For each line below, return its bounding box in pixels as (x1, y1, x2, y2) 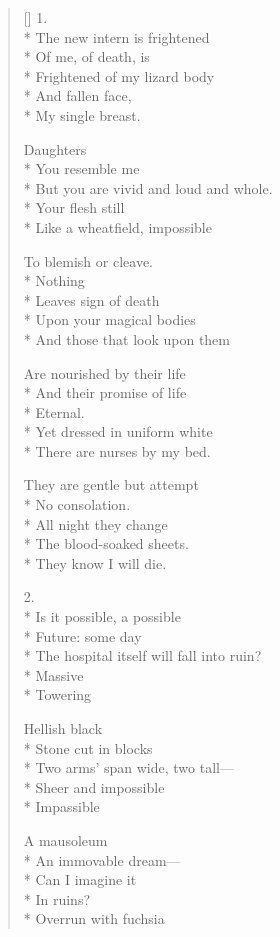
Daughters (23, 138, 87, 159)
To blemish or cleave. (23, 250, 154, 271)
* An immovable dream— (23, 849, 181, 870)
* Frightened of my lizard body (23, 65, 215, 86)
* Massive (23, 664, 84, 685)
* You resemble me (23, 158, 140, 179)
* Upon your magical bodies (23, 309, 196, 330)
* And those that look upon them (23, 328, 231, 349)
